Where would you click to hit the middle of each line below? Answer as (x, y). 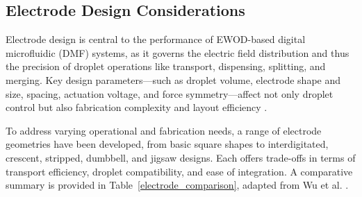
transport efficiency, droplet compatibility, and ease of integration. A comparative (179, 171)
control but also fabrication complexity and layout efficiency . (137, 107)
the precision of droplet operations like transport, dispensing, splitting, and (166, 66)
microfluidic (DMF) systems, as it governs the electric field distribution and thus (178, 52)
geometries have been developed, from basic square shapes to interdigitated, (167, 144)
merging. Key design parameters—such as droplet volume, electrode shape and (173, 79)
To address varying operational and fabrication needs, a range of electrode (164, 130)
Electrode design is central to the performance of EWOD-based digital (156, 39)
